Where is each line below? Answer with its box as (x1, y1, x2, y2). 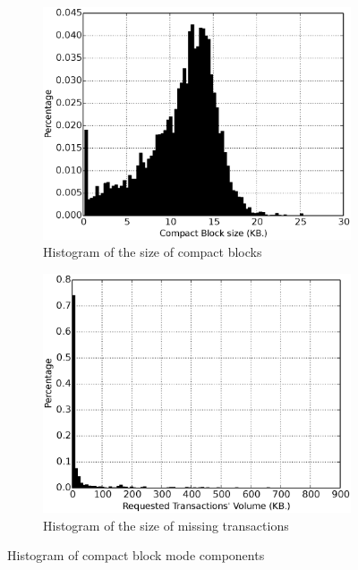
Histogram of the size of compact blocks (43, 242, 262, 261)
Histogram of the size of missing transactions (43, 515, 289, 534)
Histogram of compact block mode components (7, 546, 265, 565)
